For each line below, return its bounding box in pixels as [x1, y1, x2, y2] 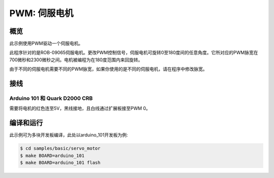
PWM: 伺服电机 [9, 8, 74, 19]
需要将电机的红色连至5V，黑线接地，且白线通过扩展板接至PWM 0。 [9, 105, 151, 112]
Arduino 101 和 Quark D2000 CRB [9, 95, 93, 102]
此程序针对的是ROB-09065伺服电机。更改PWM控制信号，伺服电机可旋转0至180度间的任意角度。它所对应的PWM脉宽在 [9, 50, 258, 56]
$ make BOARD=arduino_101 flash [20, 160, 101, 166]
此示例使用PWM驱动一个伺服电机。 [9, 41, 83, 47]
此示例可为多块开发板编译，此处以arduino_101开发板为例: [9, 132, 128, 138]
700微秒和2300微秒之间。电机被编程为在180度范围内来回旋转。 [9, 56, 143, 63]
